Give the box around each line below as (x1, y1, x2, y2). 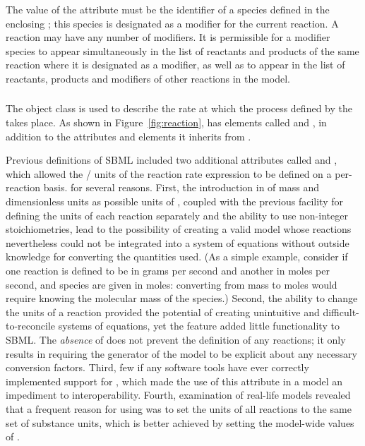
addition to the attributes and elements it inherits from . (6, 128, 251, 143)
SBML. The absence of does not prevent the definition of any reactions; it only (6, 332, 346, 346)
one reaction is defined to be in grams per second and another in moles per (6, 263, 330, 278)
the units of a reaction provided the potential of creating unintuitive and (6, 304, 320, 319)
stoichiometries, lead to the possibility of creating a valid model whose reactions (6, 222, 352, 236)
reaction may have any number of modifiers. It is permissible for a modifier (6, 30, 330, 44)
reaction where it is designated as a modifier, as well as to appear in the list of (6, 57, 345, 72)
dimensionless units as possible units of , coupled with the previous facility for (6, 194, 343, 209)
